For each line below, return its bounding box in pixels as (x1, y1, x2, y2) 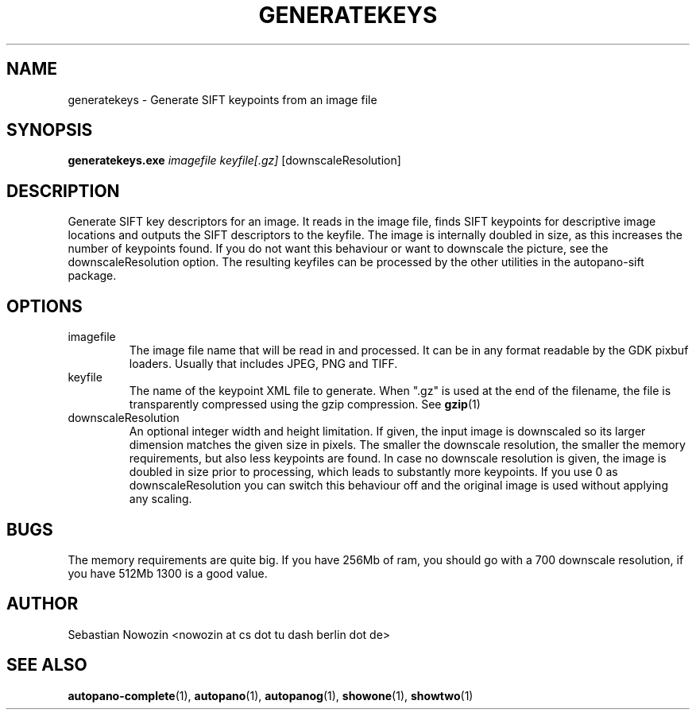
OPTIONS (6, 296, 83, 316)
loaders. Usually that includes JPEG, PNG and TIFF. (129, 357, 398, 371)
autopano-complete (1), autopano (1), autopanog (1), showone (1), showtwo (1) (68, 688, 474, 702)
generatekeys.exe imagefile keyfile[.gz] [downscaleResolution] (68, 153, 401, 168)
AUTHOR (6, 594, 79, 614)
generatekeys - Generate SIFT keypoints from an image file (68, 92, 377, 106)
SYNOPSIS (6, 120, 93, 141)
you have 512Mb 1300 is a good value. (68, 566, 268, 580)
